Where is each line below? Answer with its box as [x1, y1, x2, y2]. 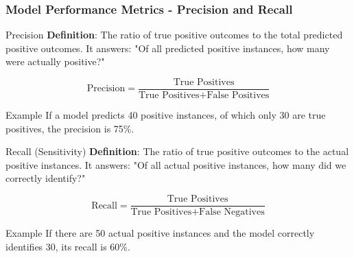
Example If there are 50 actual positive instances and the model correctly [5, 226, 315, 240]
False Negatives [199, 207, 265, 218]
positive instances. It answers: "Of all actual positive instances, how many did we [5, 157, 346, 172]
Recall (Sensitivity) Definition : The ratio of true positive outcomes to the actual [5, 144, 349, 159]
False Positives [206, 91, 270, 101]
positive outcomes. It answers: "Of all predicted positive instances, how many [5, 40, 330, 55]
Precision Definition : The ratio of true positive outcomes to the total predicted [5, 27, 343, 42]
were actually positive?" [5, 54, 105, 69]
